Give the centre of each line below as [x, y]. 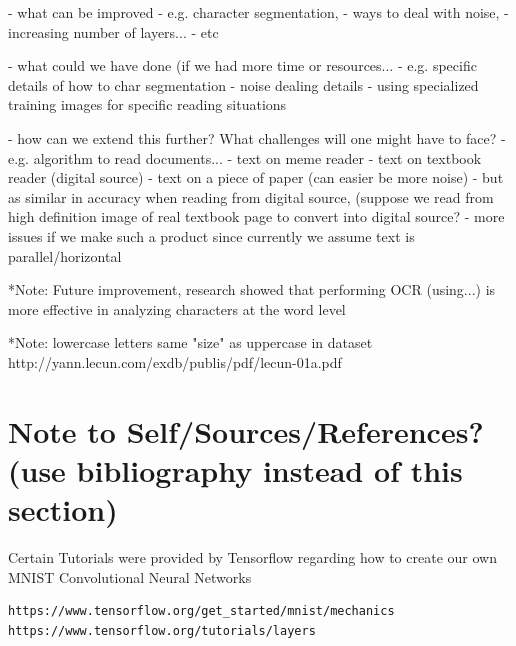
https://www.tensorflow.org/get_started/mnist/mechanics [201, 611]
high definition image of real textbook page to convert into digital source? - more [256, 216]
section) [63, 509]
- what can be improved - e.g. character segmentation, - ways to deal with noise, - [258, 12]
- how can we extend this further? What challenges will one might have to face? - [257, 137]
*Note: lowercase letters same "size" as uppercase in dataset [190, 342]
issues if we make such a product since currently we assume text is [211, 235]
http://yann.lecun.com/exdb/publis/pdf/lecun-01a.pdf [175, 361]
